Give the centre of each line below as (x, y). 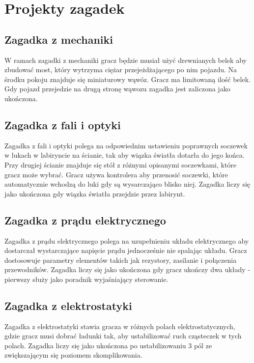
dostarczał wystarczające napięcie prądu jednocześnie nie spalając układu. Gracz (126, 250)
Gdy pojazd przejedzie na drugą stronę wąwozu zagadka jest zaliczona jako (117, 89)
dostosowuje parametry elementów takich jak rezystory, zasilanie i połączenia (121, 260)
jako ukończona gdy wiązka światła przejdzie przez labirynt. (95, 193)
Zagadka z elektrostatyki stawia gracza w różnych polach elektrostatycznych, (120, 326)
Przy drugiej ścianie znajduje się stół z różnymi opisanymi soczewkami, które (121, 164)
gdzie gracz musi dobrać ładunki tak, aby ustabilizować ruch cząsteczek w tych (123, 336)
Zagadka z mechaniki (59, 39)
